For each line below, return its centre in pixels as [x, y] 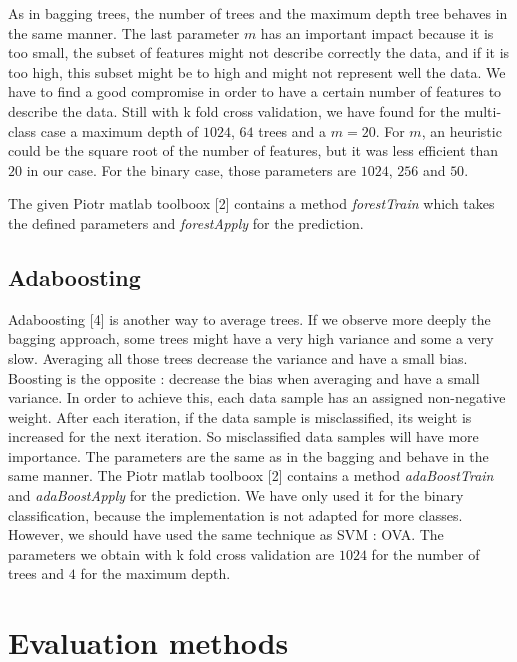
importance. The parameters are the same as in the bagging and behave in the [248, 455]
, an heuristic [461, 130]
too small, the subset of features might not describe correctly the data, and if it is [259, 52]
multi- [483, 110]
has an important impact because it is [377, 32]
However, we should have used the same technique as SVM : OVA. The [226, 534]
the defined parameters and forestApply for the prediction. [186, 222]
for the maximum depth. [155, 573]
